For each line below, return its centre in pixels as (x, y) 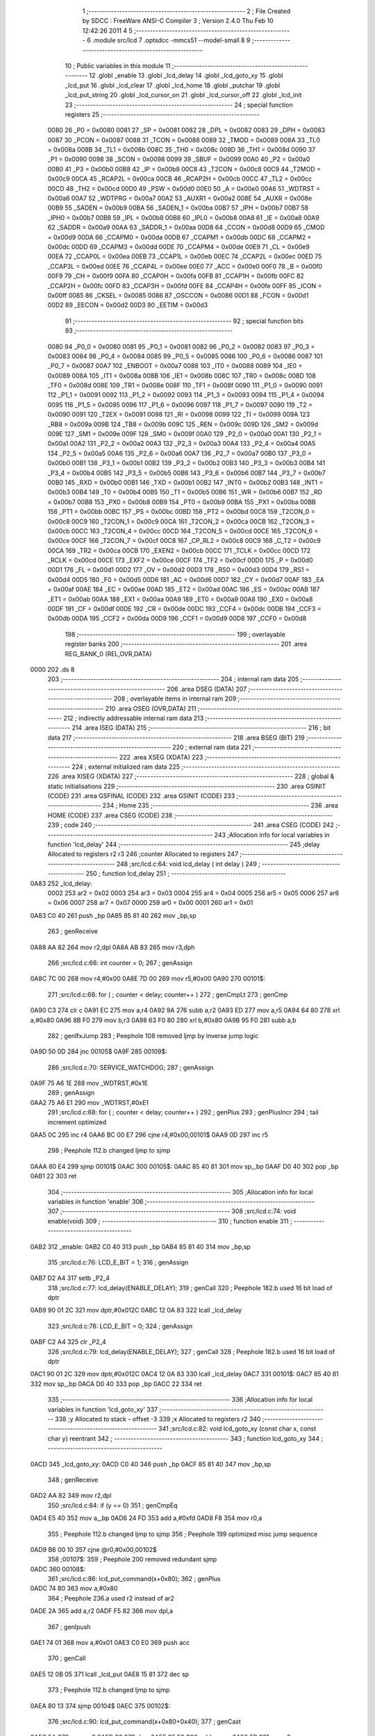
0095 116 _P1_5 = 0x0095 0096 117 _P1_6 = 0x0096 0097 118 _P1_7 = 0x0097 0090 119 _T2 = (180, 404)
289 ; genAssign (71, 1093)
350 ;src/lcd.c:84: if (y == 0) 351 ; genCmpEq (112, 1505)
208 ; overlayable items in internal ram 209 (175, 699)
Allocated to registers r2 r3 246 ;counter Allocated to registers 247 (143, 854)
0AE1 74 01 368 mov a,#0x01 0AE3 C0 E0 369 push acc (110, 1643)
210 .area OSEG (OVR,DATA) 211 (151, 708)
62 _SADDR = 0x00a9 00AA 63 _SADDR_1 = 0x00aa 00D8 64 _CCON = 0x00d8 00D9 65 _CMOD (186, 227)
